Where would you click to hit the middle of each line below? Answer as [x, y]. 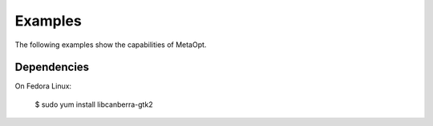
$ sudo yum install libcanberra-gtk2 [94, 104]
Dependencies [52, 67]
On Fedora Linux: [43, 86]
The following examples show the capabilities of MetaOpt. [111, 45]
